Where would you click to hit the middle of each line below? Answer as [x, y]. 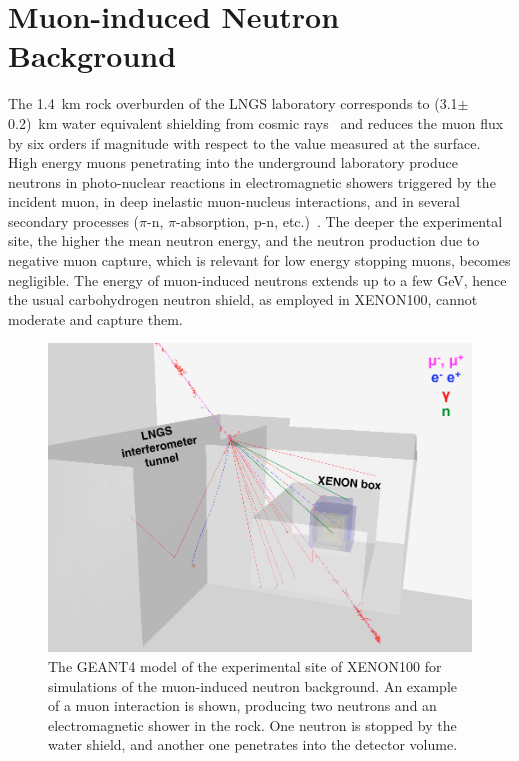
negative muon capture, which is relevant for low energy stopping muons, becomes [259, 260]
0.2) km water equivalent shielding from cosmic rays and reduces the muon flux [256, 122]
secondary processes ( [74, 220]
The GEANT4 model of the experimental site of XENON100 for [245, 665]
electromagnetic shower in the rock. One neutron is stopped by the [252, 724]
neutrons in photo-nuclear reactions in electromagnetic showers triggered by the [252, 181]
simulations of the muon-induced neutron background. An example [252, 685]
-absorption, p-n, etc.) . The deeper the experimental [339, 220]
